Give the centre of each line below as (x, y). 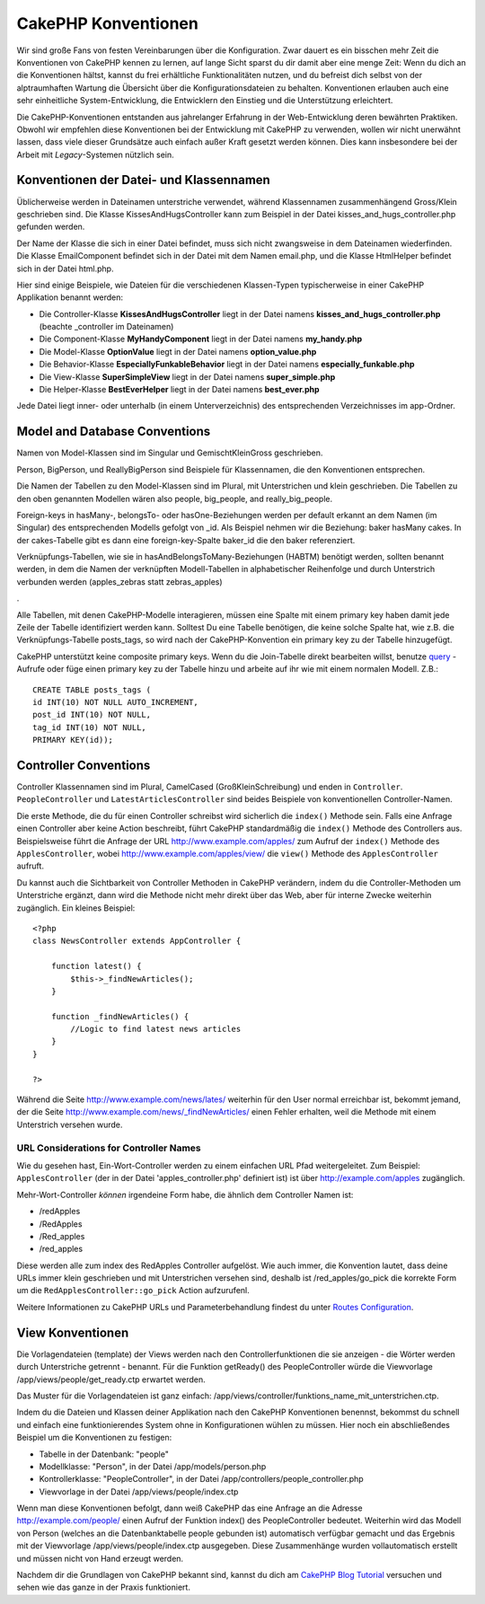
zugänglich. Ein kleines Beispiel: (76, 908)
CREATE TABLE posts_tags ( (92, 690)
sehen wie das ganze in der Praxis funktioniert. (103, 1587)
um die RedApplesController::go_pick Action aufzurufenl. (133, 1291)
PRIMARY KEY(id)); (73, 740)
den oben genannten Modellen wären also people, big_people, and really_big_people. (175, 498)
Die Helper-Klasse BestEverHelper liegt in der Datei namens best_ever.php (179, 390)
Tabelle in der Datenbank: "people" (104, 1454)
